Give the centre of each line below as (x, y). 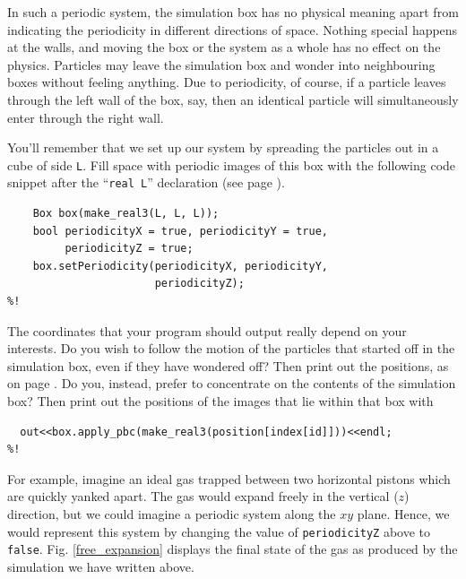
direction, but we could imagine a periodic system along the (172, 513)
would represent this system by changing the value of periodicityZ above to (219, 531)
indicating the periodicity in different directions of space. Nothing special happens (233, 29)
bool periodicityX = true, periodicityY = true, (180, 231)
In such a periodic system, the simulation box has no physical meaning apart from (233, 12)
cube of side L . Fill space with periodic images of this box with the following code (232, 164)
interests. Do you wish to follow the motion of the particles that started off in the (231, 348)
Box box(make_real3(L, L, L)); (126, 214)
